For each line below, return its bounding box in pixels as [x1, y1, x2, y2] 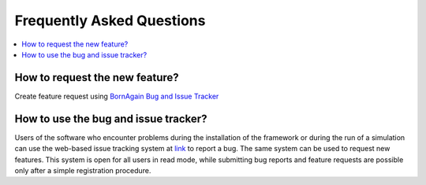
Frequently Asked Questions [14, 12, 206, 29]
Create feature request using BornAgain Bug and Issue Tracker [14, 91, 219, 101]
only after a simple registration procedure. [14, 165, 151, 175]
